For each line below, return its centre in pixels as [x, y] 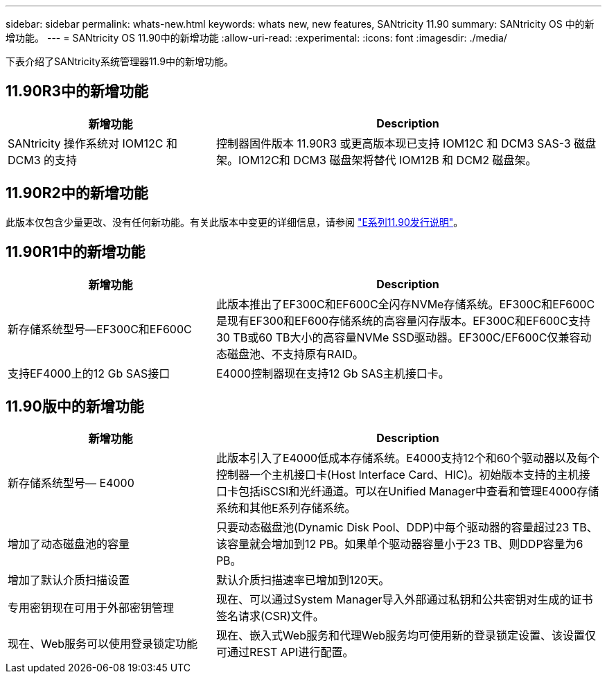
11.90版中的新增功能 [75, 406]
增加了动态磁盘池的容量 [69, 544]
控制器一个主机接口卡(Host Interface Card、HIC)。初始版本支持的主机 [397, 475]
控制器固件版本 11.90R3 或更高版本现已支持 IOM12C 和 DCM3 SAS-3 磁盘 [406, 143]
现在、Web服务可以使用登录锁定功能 [103, 644]
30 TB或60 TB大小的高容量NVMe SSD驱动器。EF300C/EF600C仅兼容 [398, 337]
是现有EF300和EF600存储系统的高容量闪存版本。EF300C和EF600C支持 [403, 320]
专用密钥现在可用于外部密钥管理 [91, 608]
